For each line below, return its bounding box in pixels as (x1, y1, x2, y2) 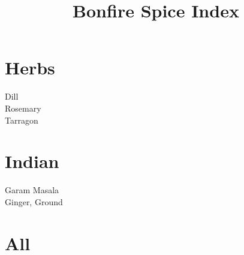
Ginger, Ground (5, 195, 63, 208)
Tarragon (5, 113, 38, 126)
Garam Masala (5, 184, 59, 196)
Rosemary (5, 101, 41, 114)
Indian (5, 149, 59, 173)
